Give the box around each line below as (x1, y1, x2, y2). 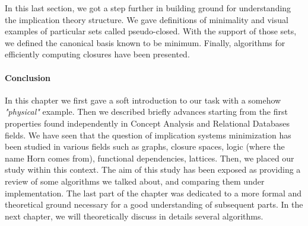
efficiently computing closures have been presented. (5, 48, 190, 60)
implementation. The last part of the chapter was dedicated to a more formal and (5, 186, 302, 199)
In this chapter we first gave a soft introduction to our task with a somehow (5, 93, 281, 106)
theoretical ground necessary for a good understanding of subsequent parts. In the (5, 198, 303, 211)
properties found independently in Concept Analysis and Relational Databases (5, 117, 290, 129)
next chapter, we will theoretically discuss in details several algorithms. (5, 209, 263, 222)
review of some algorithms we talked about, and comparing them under (5, 175, 265, 187)
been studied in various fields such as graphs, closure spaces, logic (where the (5, 140, 285, 153)
